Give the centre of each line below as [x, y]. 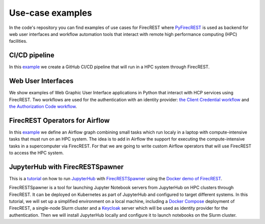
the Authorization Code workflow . [43, 106]
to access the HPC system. [36, 153]
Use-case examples [51, 13]
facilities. [18, 41]
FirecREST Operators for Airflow [59, 120]
